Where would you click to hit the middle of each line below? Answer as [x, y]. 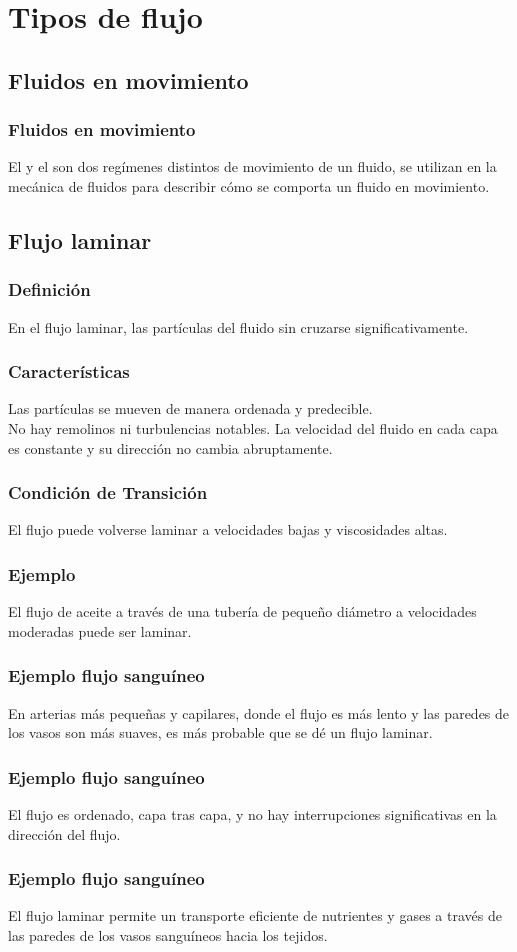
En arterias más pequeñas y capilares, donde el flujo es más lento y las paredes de [259, 712]
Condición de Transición [108, 492]
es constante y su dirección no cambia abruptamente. [170, 447]
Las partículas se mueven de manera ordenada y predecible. [190, 408]
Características [69, 371]
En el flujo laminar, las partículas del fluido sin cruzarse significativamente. [238, 326]
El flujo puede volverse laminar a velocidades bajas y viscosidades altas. [228, 529]
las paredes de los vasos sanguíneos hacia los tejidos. [168, 935]
